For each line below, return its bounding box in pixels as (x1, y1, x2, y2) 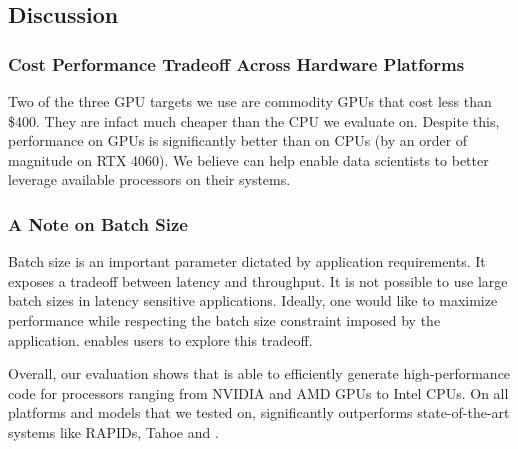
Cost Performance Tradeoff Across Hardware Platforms (8, 51, 465, 76)
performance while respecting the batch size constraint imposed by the (8, 309, 441, 330)
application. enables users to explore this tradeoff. (8, 329, 313, 350)
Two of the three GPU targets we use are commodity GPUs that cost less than (8, 91, 492, 111)
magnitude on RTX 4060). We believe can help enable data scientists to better (8, 149, 489, 170)
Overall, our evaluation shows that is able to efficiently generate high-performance (8, 363, 511, 384)
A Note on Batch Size (8, 211, 188, 236)
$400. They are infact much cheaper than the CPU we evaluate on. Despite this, (8, 110, 500, 131)
